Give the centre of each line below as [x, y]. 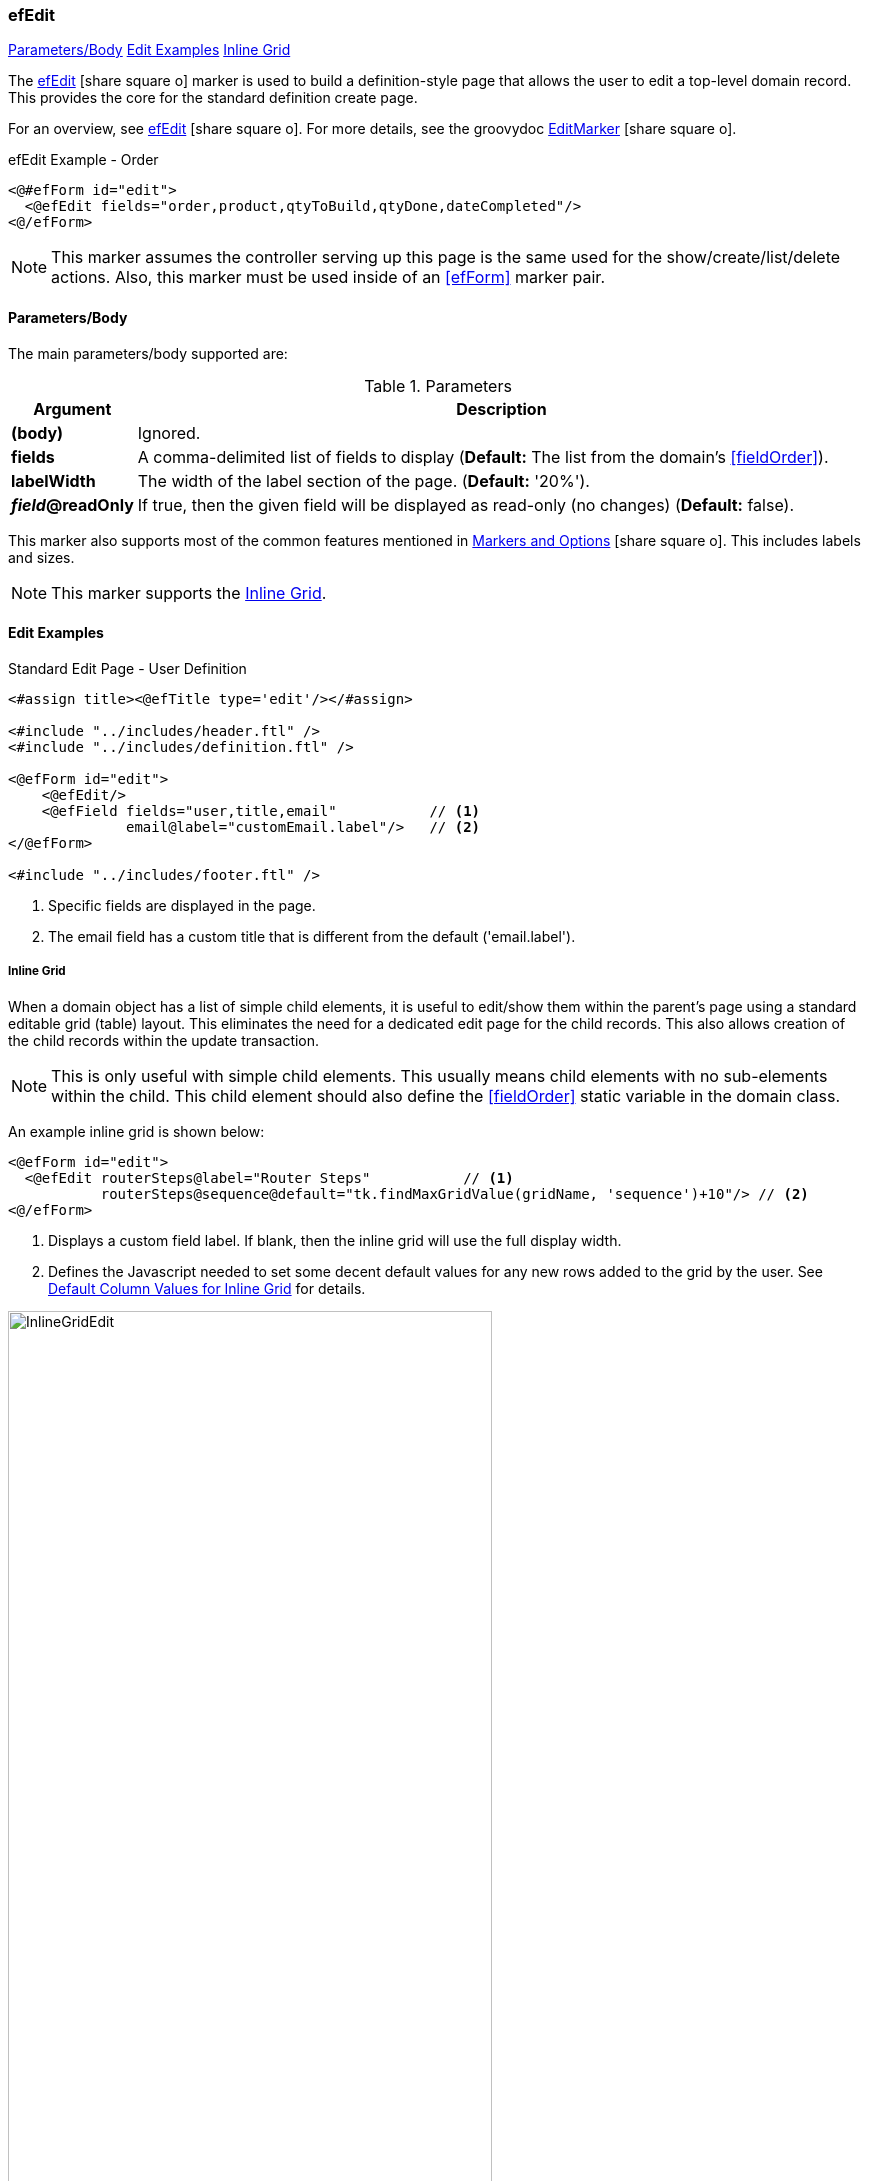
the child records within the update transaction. [164, 1040]
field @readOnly [72, 504]
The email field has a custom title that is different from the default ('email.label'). [312, 936]
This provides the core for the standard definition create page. [213, 98]
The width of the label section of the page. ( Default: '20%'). [363, 480]
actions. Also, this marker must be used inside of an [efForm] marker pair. [328, 277]
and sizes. [41, 557]
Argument [72, 408]
